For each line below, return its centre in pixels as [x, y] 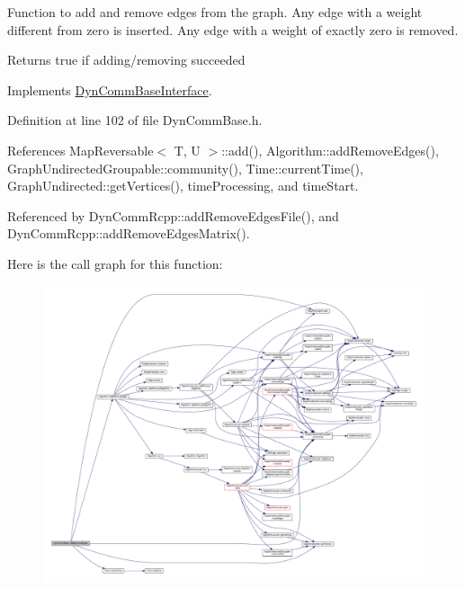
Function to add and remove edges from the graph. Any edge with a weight [215, 12]
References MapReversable [80, 150]
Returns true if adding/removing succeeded [126, 60]
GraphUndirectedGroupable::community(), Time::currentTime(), [185, 168]
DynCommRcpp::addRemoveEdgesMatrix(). [129, 233]
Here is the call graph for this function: [115, 263]
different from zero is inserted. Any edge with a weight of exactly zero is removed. [233, 29]
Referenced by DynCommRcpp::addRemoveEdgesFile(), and [173, 215]
